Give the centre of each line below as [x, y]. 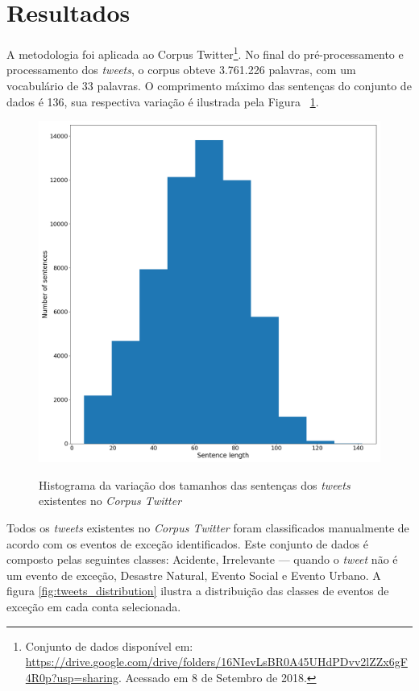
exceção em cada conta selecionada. [94, 606]
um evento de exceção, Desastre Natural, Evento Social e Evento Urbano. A [194, 575]
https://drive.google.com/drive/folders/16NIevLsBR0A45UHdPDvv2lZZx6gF [216, 662]
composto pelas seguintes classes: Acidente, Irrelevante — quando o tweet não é [202, 559]
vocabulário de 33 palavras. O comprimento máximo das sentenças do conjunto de [209, 85]
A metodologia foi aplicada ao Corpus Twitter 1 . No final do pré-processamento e [205, 53]
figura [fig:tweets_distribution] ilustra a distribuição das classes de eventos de [198, 591]
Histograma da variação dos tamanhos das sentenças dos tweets [195, 484]
